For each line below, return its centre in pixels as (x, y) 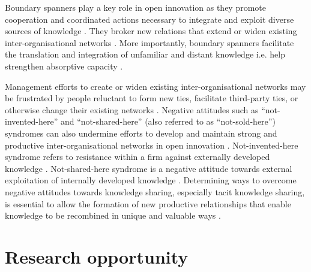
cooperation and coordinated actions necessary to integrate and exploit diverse (149, 19)
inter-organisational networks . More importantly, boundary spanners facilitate (149, 42)
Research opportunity (97, 256)
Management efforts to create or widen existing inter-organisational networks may (155, 86)
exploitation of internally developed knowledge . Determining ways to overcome (151, 180)
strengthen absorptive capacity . (64, 66)
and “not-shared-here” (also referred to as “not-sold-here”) (168, 121)
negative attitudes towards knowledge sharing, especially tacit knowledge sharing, (155, 191)
